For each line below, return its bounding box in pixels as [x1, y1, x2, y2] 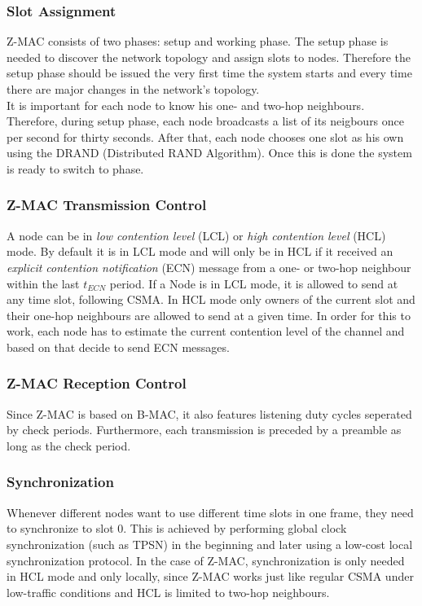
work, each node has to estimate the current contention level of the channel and [7, 323, 405, 340]
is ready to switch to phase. [7, 160, 144, 177]
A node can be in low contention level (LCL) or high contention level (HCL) [7, 226, 386, 244]
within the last [7, 274, 80, 292]
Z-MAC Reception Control [7, 373, 187, 393]
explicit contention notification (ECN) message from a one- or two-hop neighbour [7, 258, 411, 275]
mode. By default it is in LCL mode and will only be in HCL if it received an [7, 243, 393, 260]
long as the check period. [7, 437, 131, 454]
